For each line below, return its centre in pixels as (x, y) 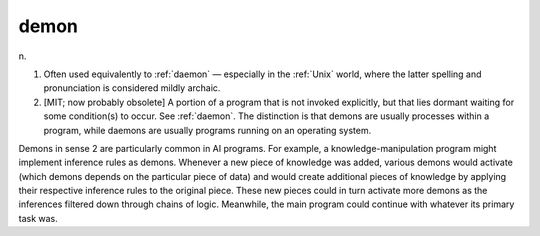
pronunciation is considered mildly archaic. (132, 88)
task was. (38, 218)
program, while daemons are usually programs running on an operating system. (207, 130)
